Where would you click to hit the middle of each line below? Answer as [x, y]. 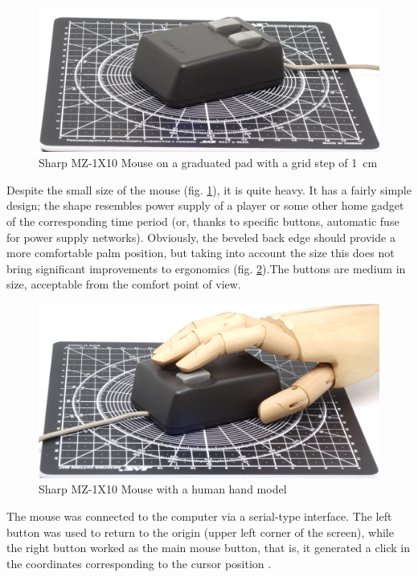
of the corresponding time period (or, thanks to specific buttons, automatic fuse [203, 221]
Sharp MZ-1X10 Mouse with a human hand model [163, 489]
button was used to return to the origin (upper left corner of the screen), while [200, 532]
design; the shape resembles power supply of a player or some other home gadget [205, 205]
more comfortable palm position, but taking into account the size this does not [201, 253]
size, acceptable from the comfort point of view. [124, 284]
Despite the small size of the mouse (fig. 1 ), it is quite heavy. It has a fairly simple [209, 189]
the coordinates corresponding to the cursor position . [139, 563]
